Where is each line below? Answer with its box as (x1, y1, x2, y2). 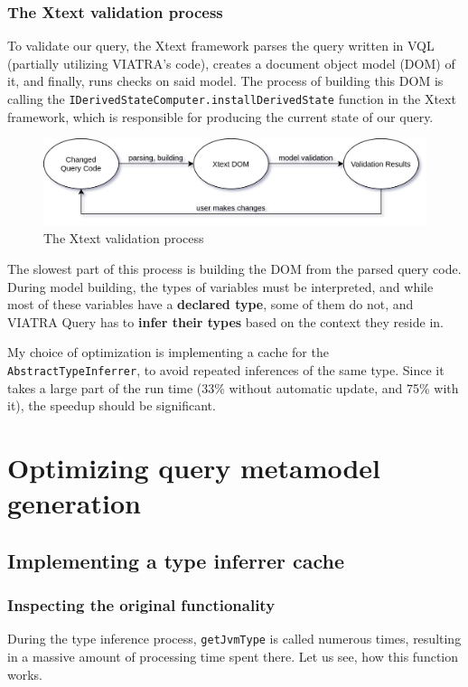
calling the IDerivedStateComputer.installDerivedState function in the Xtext (7, 89, 456, 108)
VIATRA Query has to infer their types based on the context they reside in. (7, 312, 444, 331)
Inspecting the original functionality (7, 593, 276, 616)
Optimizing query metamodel (7, 448, 381, 485)
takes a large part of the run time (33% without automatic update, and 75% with (7, 378, 459, 397)
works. (7, 664, 43, 683)
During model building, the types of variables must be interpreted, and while (7, 277, 434, 296)
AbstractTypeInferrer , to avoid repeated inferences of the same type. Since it (7, 360, 445, 379)
